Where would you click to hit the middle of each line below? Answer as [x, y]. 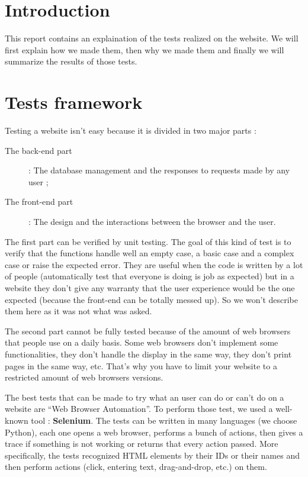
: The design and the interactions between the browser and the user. [152, 221]
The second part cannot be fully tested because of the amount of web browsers [148, 331]
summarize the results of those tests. [71, 61]
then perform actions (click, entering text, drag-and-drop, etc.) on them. [136, 467]
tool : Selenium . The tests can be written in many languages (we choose [164, 420]
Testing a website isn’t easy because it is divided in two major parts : [131, 130]
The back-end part [38, 150]
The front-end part [39, 202]
